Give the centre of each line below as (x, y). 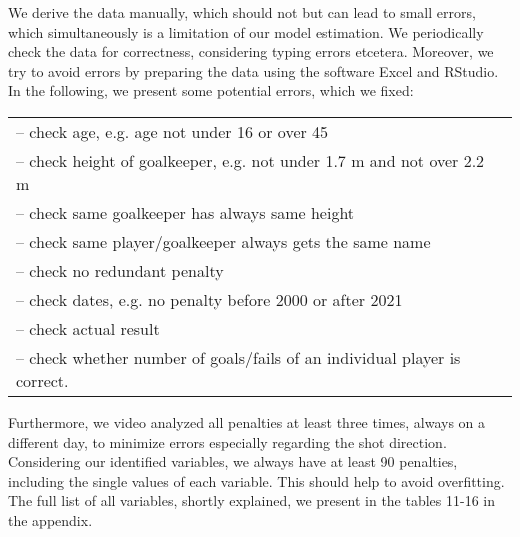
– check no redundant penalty (120, 270)
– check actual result (88, 328)
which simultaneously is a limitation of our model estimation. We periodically (246, 31)
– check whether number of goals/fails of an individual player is (238, 357)
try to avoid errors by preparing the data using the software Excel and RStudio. (253, 70)
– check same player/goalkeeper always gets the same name (223, 241)
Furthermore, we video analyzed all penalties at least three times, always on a (247, 421)
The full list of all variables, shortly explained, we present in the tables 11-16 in (252, 500)
